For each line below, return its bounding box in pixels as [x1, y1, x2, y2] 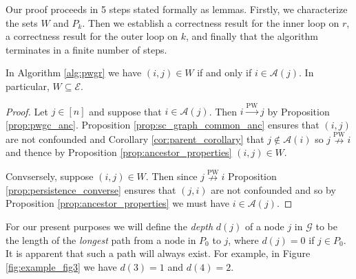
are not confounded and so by [211, 182, 336, 197]
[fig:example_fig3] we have [6, 259, 117, 274]
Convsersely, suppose [6, 169, 94, 183]
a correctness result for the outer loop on [6, 29, 178, 43]
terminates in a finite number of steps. [6, 42, 167, 56]
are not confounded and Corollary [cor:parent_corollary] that [6, 131, 264, 146]
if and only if [197, 65, 252, 80]
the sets [6, 15, 38, 30]
